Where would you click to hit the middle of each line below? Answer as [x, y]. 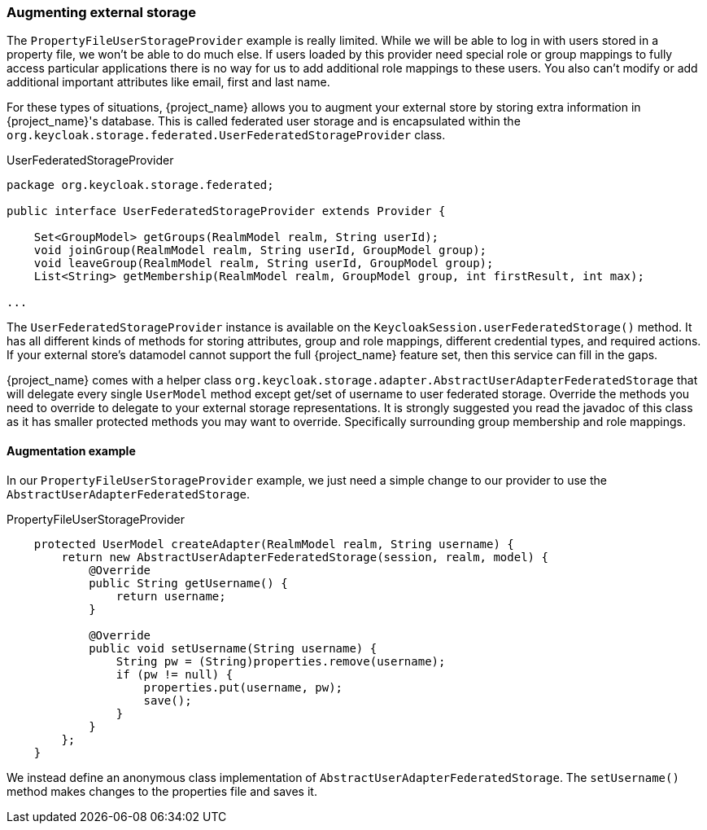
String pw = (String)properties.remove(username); [281, 661]
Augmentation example [71, 450]
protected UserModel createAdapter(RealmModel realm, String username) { [274, 544]
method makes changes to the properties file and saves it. [162, 791]
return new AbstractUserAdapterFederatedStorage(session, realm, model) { [305, 557]
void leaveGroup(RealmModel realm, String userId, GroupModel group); [264, 263]
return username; [171, 596]
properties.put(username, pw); [243, 687]
